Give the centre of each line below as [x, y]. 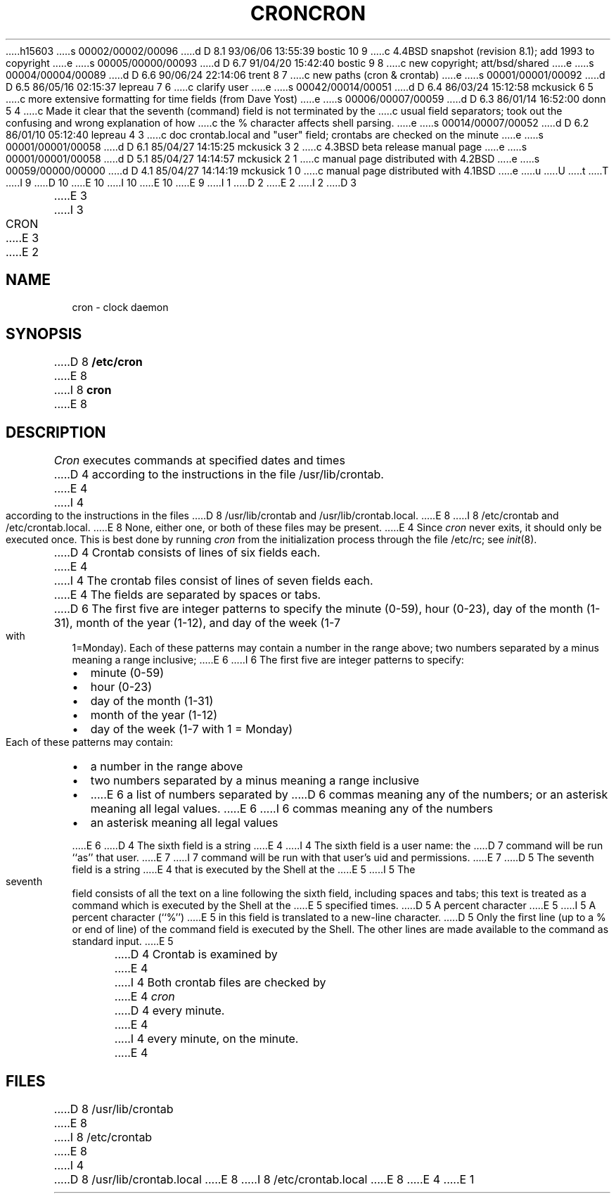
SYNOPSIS [44, 334]
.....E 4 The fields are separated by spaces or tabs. [187, 595]
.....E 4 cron [145, 997]
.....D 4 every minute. [169, 1011]
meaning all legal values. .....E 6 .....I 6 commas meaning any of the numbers [291, 809]
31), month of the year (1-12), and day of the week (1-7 [197, 623]
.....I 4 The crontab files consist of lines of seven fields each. [213, 581]
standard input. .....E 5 [123, 941]
